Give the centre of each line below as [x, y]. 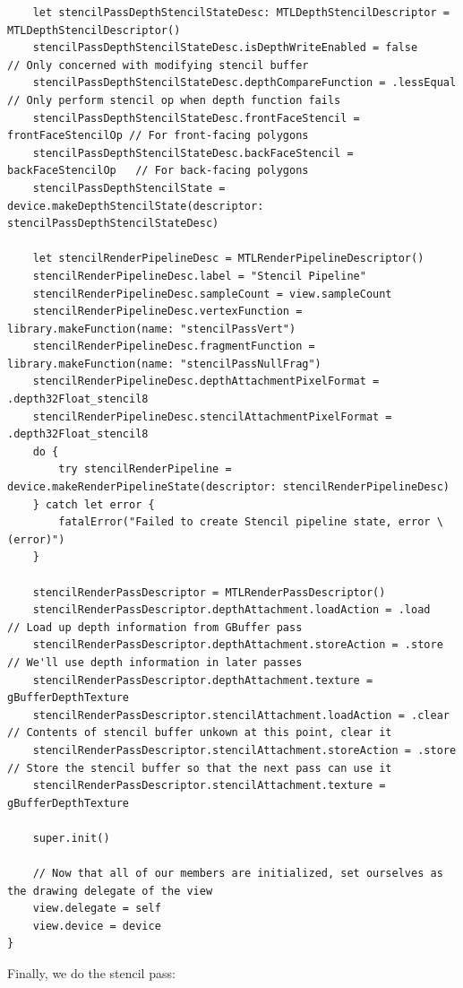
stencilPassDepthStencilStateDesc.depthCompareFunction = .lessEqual [244, 83]
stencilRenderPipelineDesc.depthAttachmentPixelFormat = [206, 381]
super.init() [71, 838]
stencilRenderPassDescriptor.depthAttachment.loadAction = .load [231, 610]
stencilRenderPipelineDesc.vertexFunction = [167, 312]
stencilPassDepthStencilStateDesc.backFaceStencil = [193, 153]
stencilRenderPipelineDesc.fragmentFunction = [174, 347]
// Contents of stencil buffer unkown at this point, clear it [200, 733]
